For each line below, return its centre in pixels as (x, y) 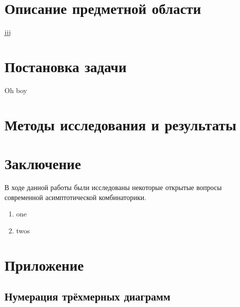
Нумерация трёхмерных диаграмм (87, 296)
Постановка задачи (66, 66)
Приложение (44, 264)
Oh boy (16, 90)
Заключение (43, 163)
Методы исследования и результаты (120, 124)
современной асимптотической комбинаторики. (76, 197)
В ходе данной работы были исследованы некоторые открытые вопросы (113, 187)
